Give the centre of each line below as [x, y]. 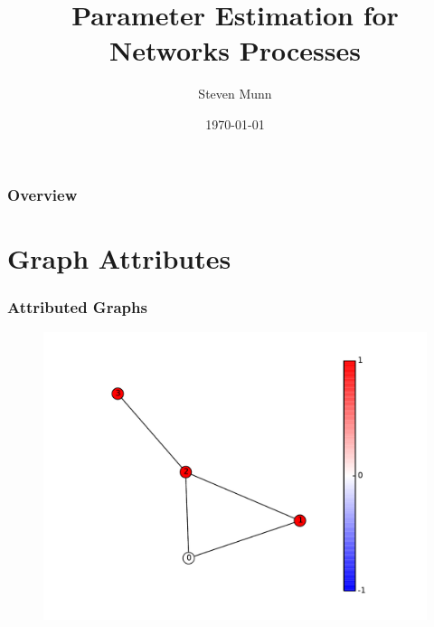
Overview [42, 194]
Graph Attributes [119, 257]
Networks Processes [235, 50]
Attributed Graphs [77, 306]
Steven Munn [235, 94]
